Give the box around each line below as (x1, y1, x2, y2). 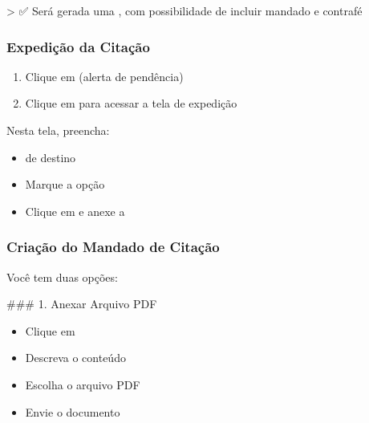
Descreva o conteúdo (25, 349, 126, 366)
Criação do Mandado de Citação (6, 237, 220, 257)
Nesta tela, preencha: (6, 122, 110, 138)
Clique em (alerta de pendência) (25, 67, 184, 84)
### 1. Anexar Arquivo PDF (6, 295, 157, 312)
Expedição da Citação (6, 36, 150, 56)
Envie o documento (25, 403, 120, 420)
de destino (25, 148, 76, 165)
